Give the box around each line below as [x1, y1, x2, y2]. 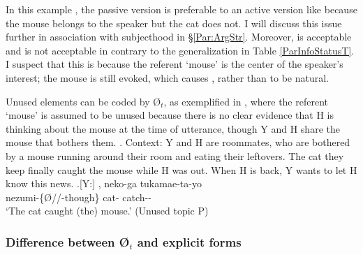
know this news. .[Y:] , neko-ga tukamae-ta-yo [6, 176, 202, 191]
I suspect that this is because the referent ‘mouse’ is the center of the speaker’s [6, 57, 343, 71]
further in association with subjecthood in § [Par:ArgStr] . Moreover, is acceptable [6, 29, 352, 44]
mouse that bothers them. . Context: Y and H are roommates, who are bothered [6, 135, 350, 150]
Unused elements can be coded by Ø [6, 94, 161, 108]
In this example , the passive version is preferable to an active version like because [6, 2, 357, 16]
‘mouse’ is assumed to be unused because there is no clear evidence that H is [6, 108, 334, 122]
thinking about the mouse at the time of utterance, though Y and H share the [6, 121, 340, 136]
